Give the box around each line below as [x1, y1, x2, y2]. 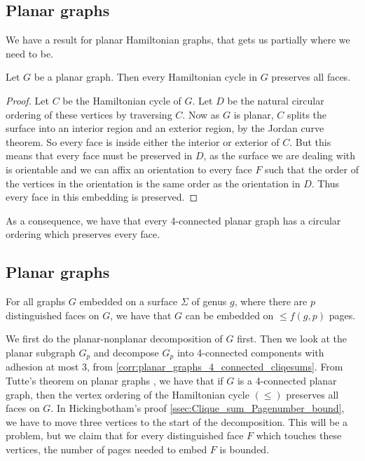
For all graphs [6, 294, 66, 309]
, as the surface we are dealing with [203, 148, 356, 163]
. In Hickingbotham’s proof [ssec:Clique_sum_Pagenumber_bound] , [50, 401, 345, 415]
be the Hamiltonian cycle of [62, 93, 181, 107]
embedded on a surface [79, 294, 178, 309]
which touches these [256, 428, 342, 443]
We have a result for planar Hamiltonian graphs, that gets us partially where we [6, 32, 350, 47]
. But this [289, 134, 331, 149]
